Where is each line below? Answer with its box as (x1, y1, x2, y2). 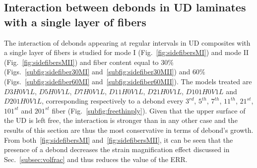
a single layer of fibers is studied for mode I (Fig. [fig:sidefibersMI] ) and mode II (4, 47, 249, 57)
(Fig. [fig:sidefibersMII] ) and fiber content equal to (4, 56, 159, 67)
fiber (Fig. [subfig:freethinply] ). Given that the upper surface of (52, 105, 246, 115)
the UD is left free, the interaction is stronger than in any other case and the (4, 115, 238, 125)
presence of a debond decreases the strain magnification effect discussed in (4, 144, 230, 155)
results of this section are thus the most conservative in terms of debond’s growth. (4, 124, 254, 135)
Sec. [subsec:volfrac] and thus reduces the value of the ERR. (4, 154, 188, 164)
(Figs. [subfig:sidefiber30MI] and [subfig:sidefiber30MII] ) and (4, 66, 191, 77)
